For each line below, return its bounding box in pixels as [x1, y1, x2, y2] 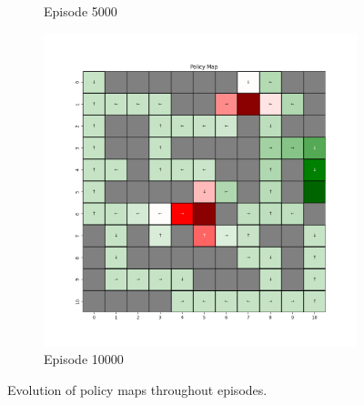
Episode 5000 [44, 2, 117, 20]
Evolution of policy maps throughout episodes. [7, 380, 268, 399]
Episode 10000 [44, 349, 124, 369]
